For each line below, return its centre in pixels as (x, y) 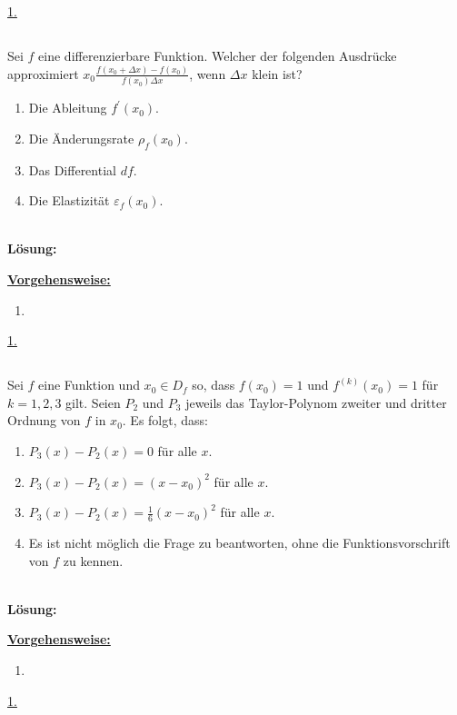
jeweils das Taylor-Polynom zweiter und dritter (316, 402)
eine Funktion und (89, 385)
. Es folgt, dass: (165, 420)
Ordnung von (44, 420)
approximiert (43, 73)
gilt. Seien (93, 402)
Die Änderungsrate (81, 138)
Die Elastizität (69, 200)
